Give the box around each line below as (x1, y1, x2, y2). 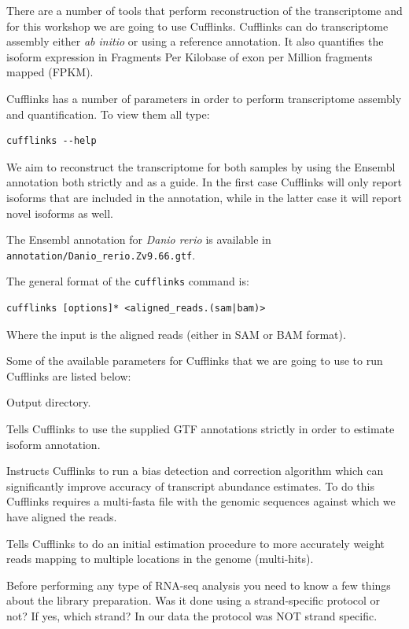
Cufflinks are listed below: (6, 367, 131, 384)
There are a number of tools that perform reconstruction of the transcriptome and (6, 2, 403, 18)
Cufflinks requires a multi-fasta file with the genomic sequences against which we (6, 493, 396, 509)
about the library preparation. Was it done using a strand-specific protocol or (6, 592, 381, 609)
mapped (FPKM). (6, 64, 94, 80)
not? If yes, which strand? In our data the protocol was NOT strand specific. (6, 607, 378, 623)
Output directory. (6, 394, 91, 410)
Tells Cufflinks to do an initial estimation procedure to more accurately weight (6, 535, 385, 551)
